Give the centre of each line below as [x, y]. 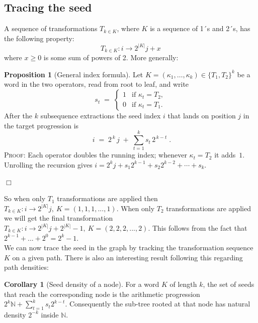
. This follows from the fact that [198, 227]
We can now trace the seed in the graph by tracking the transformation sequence [129, 248]
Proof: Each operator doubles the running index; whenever [96, 155]
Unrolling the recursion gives [48, 164]
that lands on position [202, 116]
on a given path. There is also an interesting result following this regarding [127, 257]
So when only [25, 198]
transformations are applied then [107, 198]
